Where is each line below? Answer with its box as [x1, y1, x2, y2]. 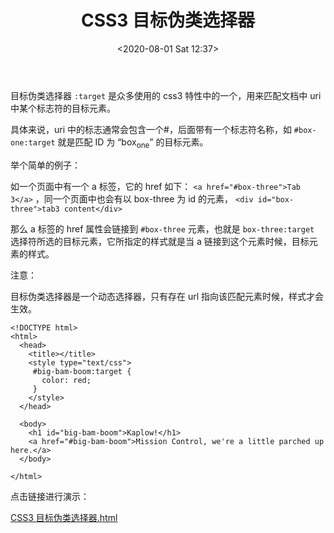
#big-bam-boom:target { [32, 366, 132, 376]
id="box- [257, 194, 295, 205]
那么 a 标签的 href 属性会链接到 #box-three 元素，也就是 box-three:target [10, 222, 315, 235]
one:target [10, 137, 56, 148]
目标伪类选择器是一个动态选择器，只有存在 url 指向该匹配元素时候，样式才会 [10, 290, 325, 302]
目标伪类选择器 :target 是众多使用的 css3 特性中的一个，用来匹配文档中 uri [10, 89, 322, 101]
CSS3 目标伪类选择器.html [10, 511, 118, 523]
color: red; [41, 375, 92, 385]
